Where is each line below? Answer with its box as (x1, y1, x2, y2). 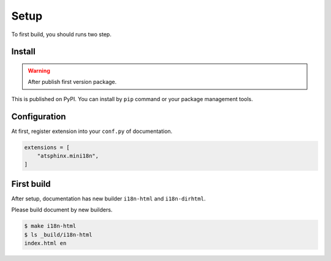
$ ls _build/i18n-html (24, 231, 93, 238)
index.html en (24, 240, 67, 247)
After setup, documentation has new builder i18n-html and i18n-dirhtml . (11, 195, 206, 202)
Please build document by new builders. (11, 206, 113, 214)
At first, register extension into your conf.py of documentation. (11, 127, 173, 135)
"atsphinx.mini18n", (37, 153, 99, 159)
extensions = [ (24, 144, 70, 151)
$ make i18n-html (24, 222, 77, 230)
